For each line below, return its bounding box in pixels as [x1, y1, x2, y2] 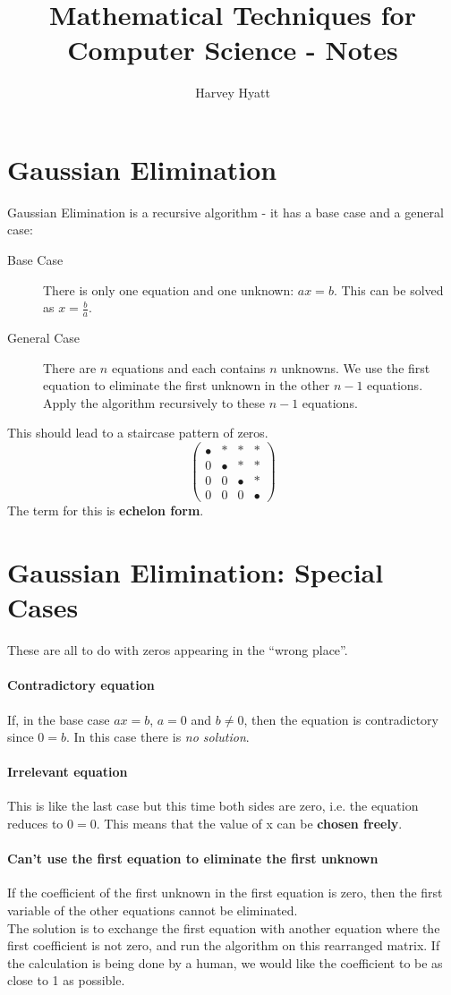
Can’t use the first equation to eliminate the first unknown [7, 849, 379, 868]
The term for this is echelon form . [7, 501, 204, 520]
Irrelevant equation [7, 762, 128, 781]
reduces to [7, 814, 64, 833]
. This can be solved [333, 280, 444, 299]
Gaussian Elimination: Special [7, 553, 384, 590]
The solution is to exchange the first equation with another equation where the [7, 918, 440, 937]
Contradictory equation [7, 676, 155, 694]
